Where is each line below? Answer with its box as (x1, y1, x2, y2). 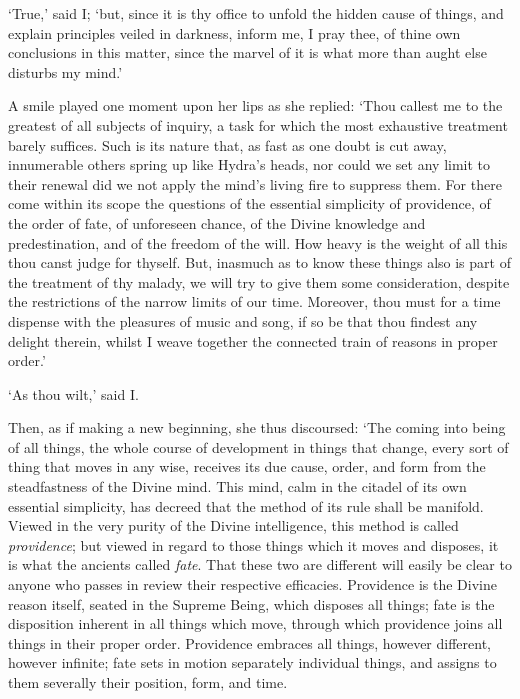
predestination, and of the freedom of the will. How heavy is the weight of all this (8, 232, 508, 253)
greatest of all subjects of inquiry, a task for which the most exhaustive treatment (8, 114, 508, 135)
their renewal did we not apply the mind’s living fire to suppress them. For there (8, 173, 502, 194)
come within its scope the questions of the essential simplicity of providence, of (8, 193, 491, 214)
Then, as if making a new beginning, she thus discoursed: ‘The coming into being (8, 417, 506, 438)
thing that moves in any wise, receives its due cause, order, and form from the (8, 456, 486, 477)
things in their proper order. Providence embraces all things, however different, (8, 632, 492, 653)
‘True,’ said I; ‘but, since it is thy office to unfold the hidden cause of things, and (8, 3, 504, 23)
